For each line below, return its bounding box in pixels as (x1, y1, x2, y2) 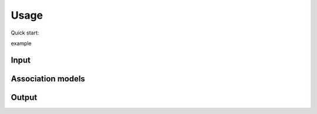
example (11, 40, 32, 47)
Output (11, 92, 38, 102)
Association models (11, 74, 85, 84)
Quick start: (11, 29, 39, 36)
